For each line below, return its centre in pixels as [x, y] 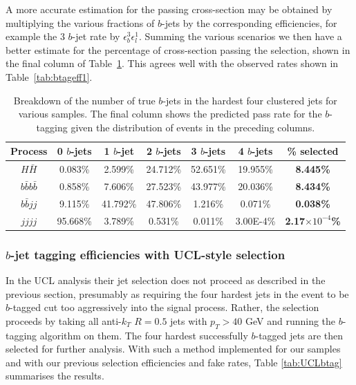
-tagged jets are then [299, 335]
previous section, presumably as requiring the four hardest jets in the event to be [177, 293]
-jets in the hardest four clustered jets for [250, 100]
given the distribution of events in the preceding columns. [193, 127]
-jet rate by [96, 36]
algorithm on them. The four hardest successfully [144, 335]
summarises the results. [55, 376]
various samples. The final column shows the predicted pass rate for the [170, 114]
